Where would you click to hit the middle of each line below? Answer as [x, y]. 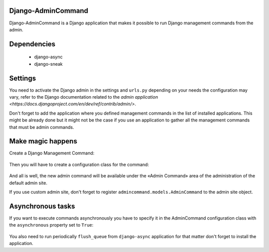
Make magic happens [43, 141]
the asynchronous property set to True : [51, 225]
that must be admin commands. [42, 127]
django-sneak [49, 64]
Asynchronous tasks [42, 206]
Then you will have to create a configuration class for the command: [79, 164]
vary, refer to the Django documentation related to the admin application [84, 97]
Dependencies [32, 44]
